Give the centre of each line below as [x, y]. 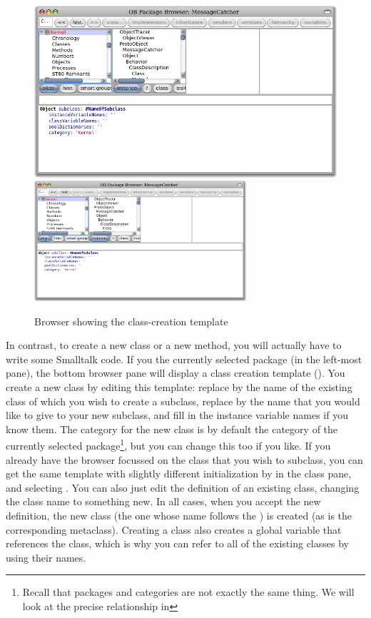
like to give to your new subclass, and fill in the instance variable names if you [177, 415]
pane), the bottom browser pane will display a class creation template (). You [176, 373]
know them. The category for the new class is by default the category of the [172, 429]
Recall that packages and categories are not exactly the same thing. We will [188, 592]
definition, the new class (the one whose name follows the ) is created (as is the [179, 516]
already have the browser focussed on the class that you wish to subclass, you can [184, 459]
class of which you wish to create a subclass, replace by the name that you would [183, 401]
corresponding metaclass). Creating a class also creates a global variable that [174, 529]
